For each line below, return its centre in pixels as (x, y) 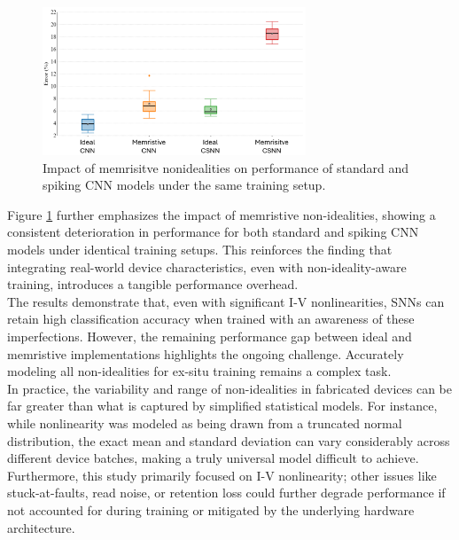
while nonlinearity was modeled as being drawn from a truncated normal (205, 423)
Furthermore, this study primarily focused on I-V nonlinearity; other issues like (222, 475)
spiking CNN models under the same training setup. (184, 185)
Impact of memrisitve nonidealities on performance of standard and (226, 167)
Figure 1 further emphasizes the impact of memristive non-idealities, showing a (222, 214)
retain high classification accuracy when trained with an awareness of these (211, 319)
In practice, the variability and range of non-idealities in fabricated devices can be (229, 388)
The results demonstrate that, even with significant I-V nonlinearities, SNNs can (226, 301)
